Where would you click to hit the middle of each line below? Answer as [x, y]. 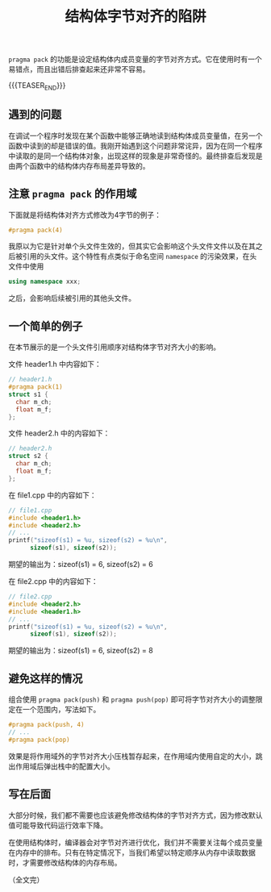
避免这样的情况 [46, 678]
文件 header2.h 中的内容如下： [59, 433]
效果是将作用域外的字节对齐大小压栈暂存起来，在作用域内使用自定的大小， [132, 756]
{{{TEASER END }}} [37, 86]
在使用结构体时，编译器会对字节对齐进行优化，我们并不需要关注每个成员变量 [135, 842]
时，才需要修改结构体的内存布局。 [65, 862]
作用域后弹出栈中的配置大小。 [65, 766]
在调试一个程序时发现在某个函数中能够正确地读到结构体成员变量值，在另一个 [135, 135]
